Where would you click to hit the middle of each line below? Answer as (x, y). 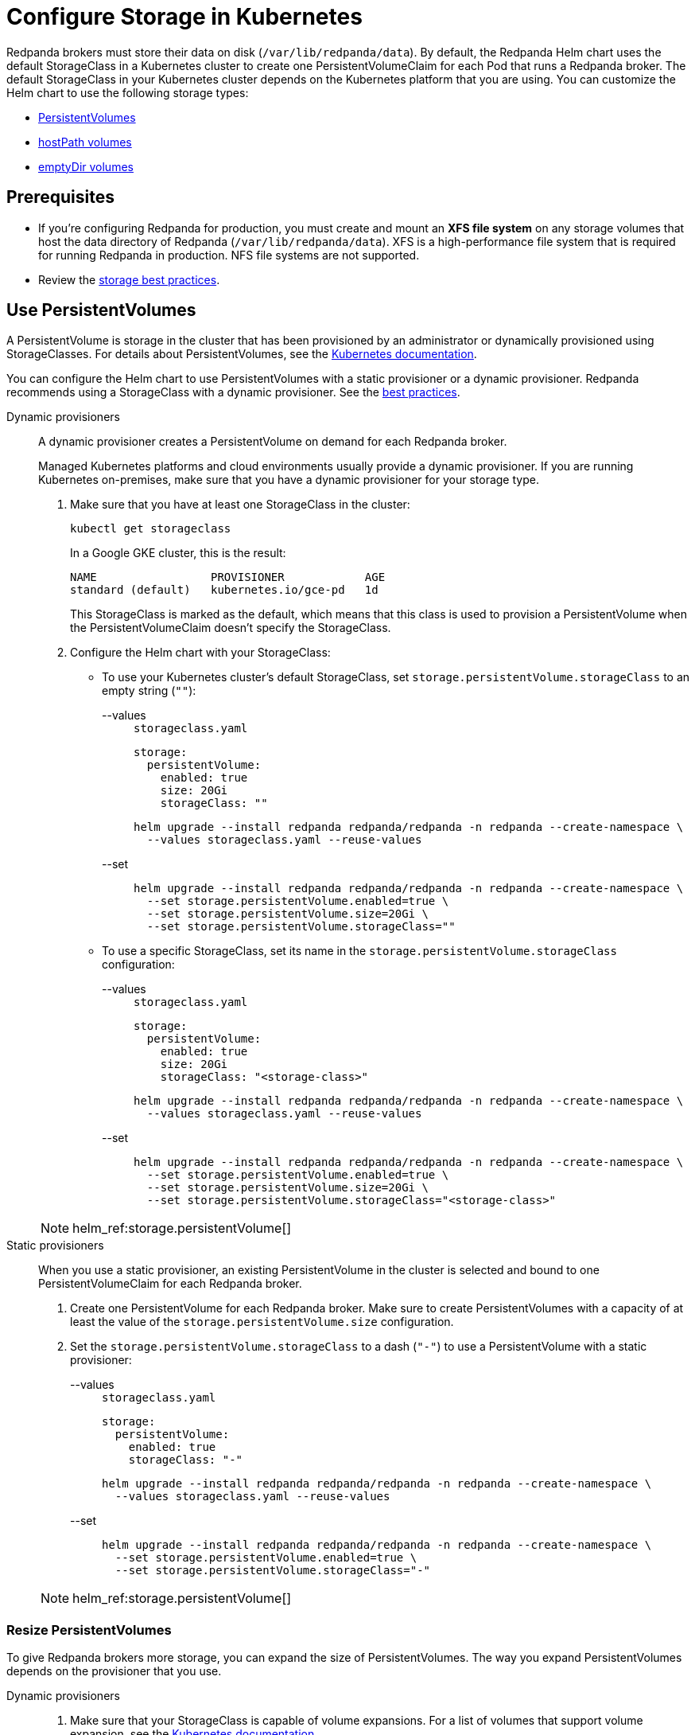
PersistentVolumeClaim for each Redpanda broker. (170, 1284)
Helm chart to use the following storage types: (128, 92)
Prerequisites (60, 197)
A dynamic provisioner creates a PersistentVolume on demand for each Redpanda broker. (273, 442)
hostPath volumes (85, 142)
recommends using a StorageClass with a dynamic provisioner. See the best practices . (233, 392)
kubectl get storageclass (151, 529)
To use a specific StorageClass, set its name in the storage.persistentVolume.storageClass (359, 951)
